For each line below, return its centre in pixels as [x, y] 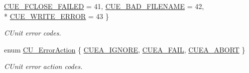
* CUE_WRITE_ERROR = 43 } [57, 16]
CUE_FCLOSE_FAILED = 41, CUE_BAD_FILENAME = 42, [104, 6]
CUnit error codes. [33, 33]
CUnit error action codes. [43, 66]
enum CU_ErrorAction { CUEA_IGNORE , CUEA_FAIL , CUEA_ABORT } [125, 49]
